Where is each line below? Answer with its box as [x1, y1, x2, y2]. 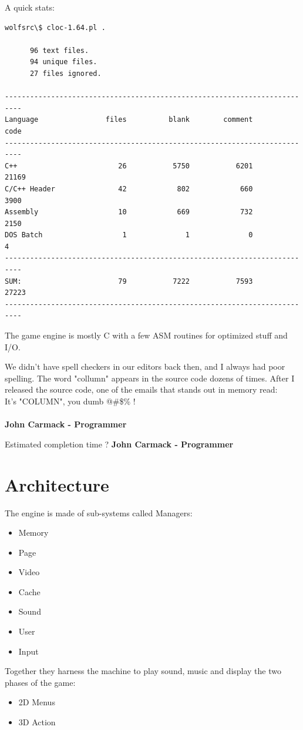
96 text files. [29, 46, 89, 55]
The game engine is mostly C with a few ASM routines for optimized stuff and [5, 329, 288, 341]
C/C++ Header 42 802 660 [5, 184, 253, 193]
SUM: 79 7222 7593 [5, 277, 253, 286]
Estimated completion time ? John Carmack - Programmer [5, 437, 234, 450]
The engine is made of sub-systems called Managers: [5, 506, 193, 519]
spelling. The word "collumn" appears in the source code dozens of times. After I [5, 371, 295, 384]
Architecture [5, 472, 109, 496]
